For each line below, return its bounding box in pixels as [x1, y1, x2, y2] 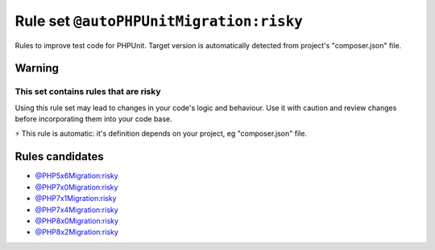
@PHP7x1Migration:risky [35, 194, 117, 203]
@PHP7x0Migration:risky [35, 182, 118, 192]
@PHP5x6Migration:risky [35, 171, 118, 181]
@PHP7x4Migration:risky [35, 205, 118, 215]
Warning [14, 61, 60, 76]
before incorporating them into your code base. [14, 114, 172, 124]
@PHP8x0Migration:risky [35, 215, 119, 225]
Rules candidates [14, 150, 104, 164]
